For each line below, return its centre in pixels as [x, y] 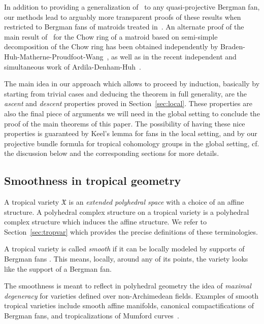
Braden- [233, 46]
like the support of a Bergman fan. [58, 268]
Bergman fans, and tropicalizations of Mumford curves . [92, 316]
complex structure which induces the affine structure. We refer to [106, 222]
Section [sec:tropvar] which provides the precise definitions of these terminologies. [131, 231]
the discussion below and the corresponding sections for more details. [112, 153]
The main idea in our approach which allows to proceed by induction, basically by [132, 84]
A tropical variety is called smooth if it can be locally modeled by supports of [124, 249]
